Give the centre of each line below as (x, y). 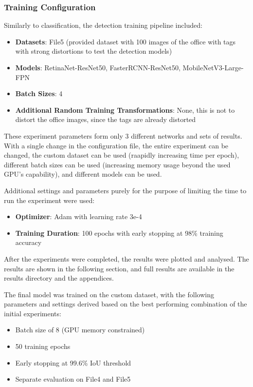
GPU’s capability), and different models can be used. (83, 174)
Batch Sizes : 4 (39, 93)
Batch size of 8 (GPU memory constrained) (80, 330)
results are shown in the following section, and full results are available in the (119, 268)
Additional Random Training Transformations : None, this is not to (125, 110)
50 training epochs (43, 346)
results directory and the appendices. (59, 278)
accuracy (28, 242)
